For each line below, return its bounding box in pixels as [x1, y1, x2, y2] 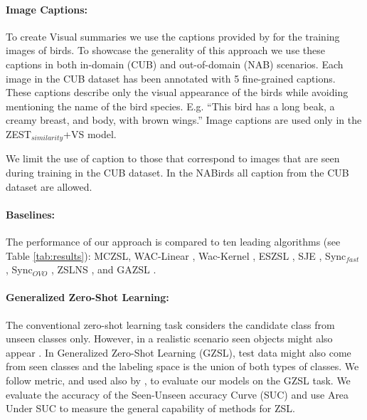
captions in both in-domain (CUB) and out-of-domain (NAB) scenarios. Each [6, 56, 344, 71]
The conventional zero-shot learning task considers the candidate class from [6, 317, 335, 332]
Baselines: [6, 206, 55, 221]
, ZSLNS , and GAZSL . [50, 262, 156, 277]
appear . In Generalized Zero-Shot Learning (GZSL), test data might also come [6, 345, 351, 359]
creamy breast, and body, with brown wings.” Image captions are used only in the [6, 112, 362, 127]
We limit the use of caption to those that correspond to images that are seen [6, 151, 340, 166]
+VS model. [63, 126, 117, 141]
